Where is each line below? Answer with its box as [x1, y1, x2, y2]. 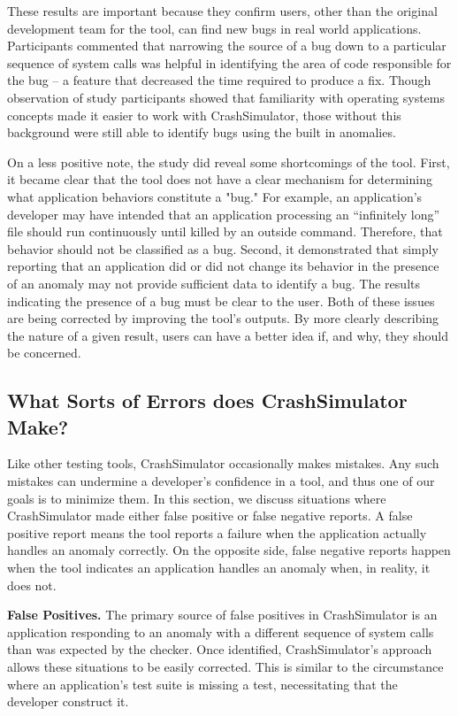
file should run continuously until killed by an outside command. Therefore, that [7, 222, 443, 241]
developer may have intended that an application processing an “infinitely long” [7, 204, 440, 223]
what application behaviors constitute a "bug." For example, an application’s [7, 187, 423, 205]
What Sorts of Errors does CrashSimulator [7, 387, 408, 414]
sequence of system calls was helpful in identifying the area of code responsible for [7, 53, 452, 72]
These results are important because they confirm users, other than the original [7, 2, 438, 19]
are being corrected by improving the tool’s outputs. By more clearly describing [7, 309, 439, 327]
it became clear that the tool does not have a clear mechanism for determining [7, 170, 432, 189]
